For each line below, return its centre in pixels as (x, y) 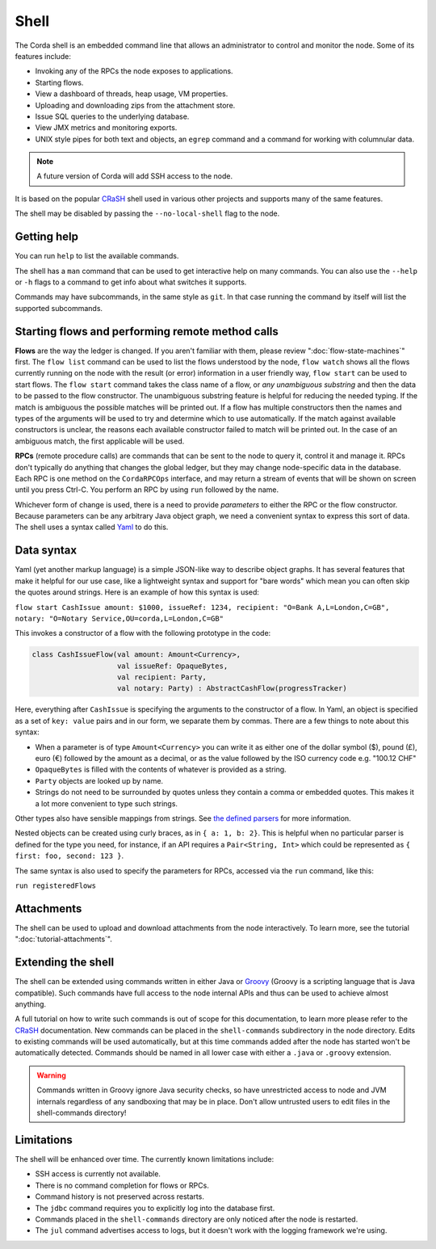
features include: (43, 56)
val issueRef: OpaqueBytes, (173, 666)
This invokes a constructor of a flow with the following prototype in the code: (143, 633)
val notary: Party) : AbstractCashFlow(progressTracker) (232, 688)
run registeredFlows (56, 885)
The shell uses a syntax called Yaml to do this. (92, 527)
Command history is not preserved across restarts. (120, 1196)
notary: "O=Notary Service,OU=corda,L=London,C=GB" (119, 618)
